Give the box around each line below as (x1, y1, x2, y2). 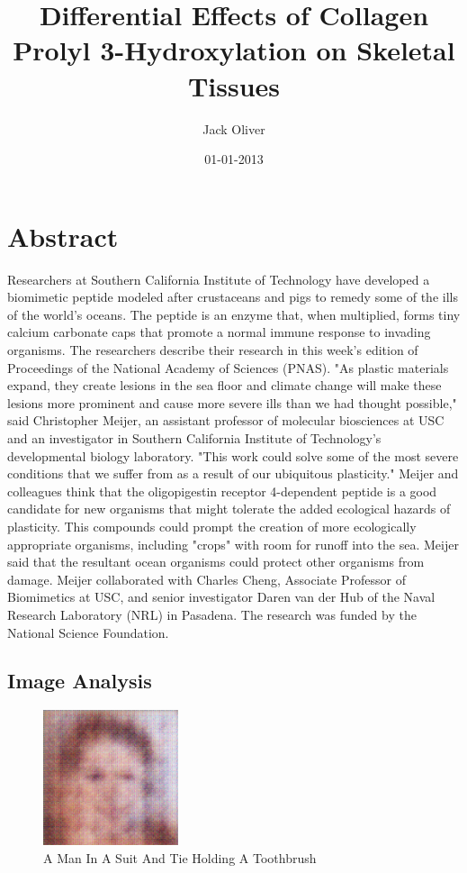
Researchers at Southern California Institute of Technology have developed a (7, 269, 430, 288)
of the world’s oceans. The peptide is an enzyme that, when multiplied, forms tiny (7, 305, 461, 323)
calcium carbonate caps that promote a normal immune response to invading (7, 323, 431, 341)
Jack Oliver (202, 119, 265, 138)
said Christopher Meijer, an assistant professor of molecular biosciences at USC (7, 411, 445, 430)
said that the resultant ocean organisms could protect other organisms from (7, 552, 425, 571)
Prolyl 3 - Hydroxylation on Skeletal (13, 32, 455, 68)
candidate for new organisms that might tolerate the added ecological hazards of (7, 499, 451, 518)
